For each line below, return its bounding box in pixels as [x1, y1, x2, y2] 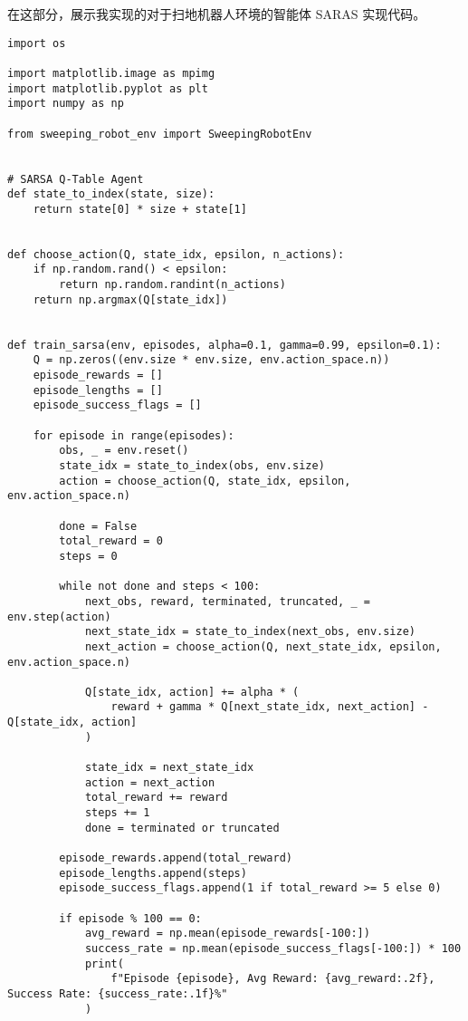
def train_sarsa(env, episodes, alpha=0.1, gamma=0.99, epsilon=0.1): [7, 338, 442, 352]
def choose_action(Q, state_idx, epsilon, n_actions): [7, 247, 345, 261]
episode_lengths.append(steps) [59, 866, 247, 880]
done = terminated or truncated [84, 821, 280, 834]
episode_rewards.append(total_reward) [59, 852, 292, 865]
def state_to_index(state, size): [7, 188, 215, 201]
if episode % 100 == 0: [59, 911, 202, 925]
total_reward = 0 [59, 535, 163, 548]
